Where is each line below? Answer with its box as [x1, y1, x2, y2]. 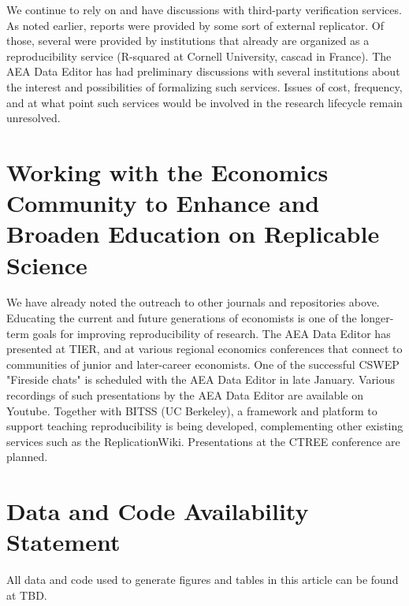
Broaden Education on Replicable [6, 217, 380, 250]
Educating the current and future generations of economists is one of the [6, 310, 357, 326]
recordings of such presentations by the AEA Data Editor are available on [6, 387, 363, 403]
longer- [360, 310, 394, 326]
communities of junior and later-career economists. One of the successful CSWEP [6, 355, 400, 372]
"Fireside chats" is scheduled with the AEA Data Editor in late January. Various [6, 371, 396, 388]
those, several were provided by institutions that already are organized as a [6, 32, 370, 49]
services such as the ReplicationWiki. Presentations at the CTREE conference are [6, 433, 400, 449]
